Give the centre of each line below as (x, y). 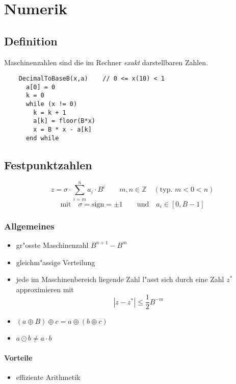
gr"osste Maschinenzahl (52, 245)
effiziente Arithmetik (48, 377)
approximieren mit (45, 289)
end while (42, 138)
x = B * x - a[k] (62, 130)
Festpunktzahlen (48, 164)
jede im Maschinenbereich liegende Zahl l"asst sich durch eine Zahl (120, 279)
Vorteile (18, 357)
